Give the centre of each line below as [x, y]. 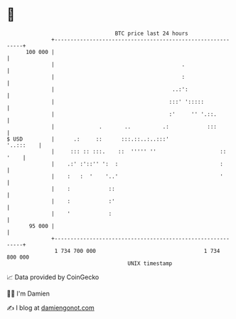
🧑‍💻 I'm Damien [28, 293]
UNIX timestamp [150, 263]
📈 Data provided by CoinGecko [53, 277]
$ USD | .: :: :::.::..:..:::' [88, 139]
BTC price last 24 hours [152, 33]
